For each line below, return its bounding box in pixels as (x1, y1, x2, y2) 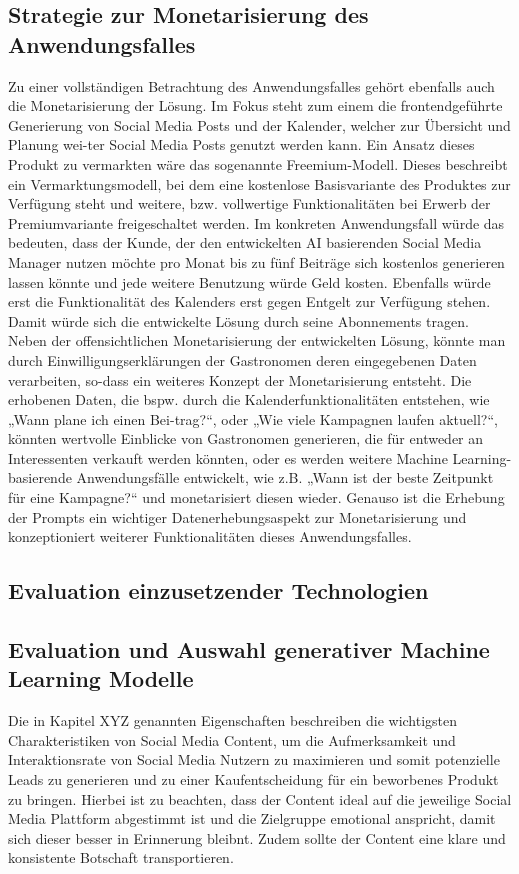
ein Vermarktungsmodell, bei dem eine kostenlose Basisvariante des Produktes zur (8, 173, 511, 194)
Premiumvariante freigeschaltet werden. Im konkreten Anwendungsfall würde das (8, 212, 505, 233)
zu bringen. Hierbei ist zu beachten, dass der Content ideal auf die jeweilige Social (8, 788, 512, 809)
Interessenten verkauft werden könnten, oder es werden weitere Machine (8, 447, 448, 468)
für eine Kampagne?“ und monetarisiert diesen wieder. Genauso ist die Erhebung (8, 487, 505, 508)
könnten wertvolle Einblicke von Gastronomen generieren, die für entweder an (8, 428, 484, 449)
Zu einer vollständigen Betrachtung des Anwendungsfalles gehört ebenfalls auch (8, 75, 495, 96)
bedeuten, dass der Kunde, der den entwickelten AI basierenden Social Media (8, 232, 482, 253)
